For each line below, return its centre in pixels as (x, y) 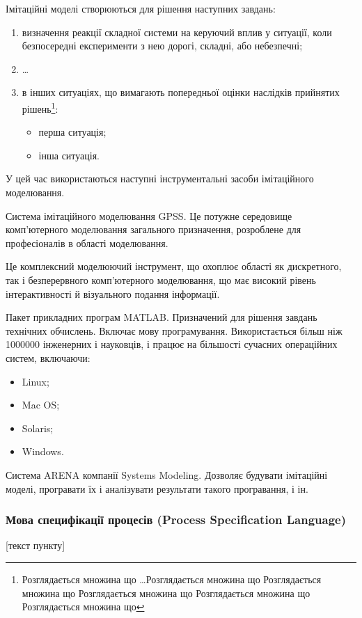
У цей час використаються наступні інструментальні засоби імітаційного (160, 179)
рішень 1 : (40, 107)
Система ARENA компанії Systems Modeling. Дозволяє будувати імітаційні (167, 474)
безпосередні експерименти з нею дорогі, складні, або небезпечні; (162, 46)
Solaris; (38, 428)
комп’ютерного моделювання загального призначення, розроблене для (154, 229)
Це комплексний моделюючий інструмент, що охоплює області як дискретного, (174, 266)
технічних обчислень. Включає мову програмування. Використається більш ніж (174, 330)
